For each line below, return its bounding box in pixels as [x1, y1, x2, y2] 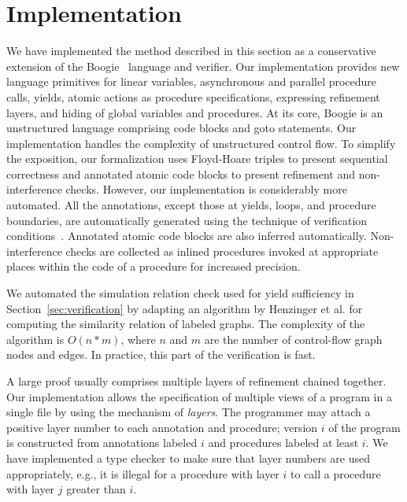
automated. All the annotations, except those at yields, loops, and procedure [6, 197, 376, 213]
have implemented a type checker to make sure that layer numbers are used [6, 449, 370, 466]
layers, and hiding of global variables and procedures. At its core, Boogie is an [6, 104, 383, 120]
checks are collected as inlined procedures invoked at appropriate [65, 242, 379, 259]
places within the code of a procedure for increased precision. [6, 258, 301, 275]
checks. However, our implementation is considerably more [65, 181, 347, 197]
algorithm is [6, 330, 65, 347]
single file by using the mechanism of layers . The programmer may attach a [6, 404, 371, 420]
